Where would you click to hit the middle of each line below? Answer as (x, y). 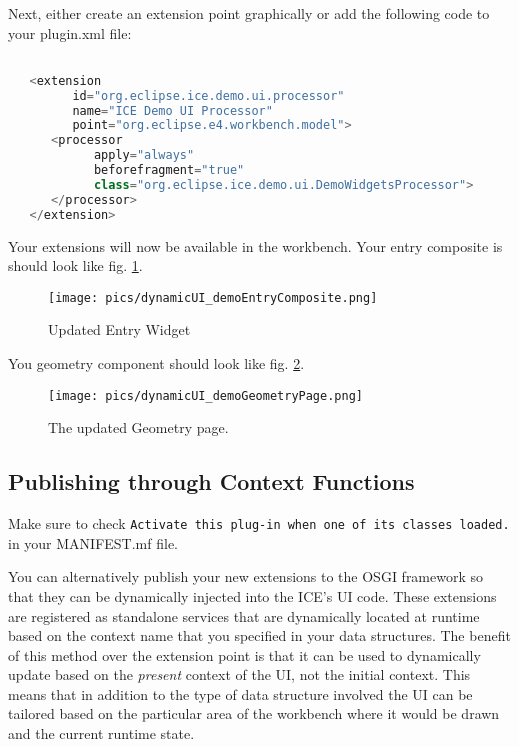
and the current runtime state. (101, 733)
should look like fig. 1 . (75, 265)
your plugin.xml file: (70, 32)
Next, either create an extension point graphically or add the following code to (249, 13)
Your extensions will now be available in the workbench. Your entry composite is (255, 245)
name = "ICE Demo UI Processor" (172, 110)
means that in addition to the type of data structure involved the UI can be (240, 693)
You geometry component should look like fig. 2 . (156, 363)
